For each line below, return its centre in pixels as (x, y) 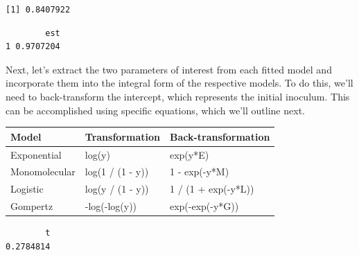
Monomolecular (43, 172)
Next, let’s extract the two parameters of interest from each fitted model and (169, 69)
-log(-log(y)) (111, 206)
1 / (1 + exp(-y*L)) (212, 189)
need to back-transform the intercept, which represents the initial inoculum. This (178, 96)
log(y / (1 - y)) (117, 189)
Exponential (36, 154)
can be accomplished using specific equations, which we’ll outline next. (155, 110)
